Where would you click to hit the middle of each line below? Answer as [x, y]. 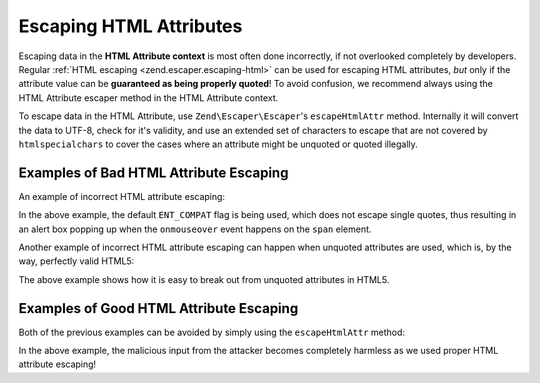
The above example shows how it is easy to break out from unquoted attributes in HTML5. [204, 279]
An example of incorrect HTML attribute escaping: [121, 196]
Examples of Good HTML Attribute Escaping [158, 308]
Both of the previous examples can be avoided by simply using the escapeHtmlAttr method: [211, 332]
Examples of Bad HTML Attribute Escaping [153, 172]
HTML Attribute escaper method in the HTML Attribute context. [148, 97]
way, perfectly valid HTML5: [76, 261]
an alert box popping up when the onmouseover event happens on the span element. [195, 229]
